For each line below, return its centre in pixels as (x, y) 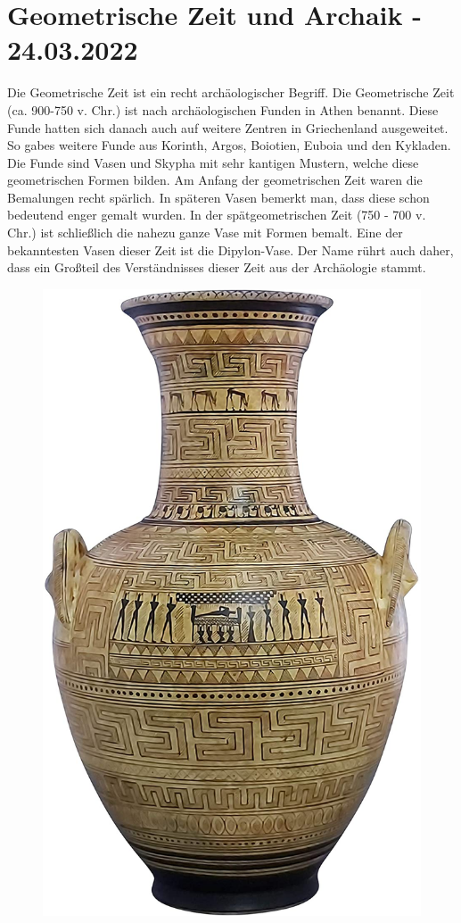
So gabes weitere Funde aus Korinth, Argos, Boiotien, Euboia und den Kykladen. (229, 145)
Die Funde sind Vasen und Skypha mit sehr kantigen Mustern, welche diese (213, 162)
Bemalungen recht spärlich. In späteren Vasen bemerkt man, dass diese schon (218, 197)
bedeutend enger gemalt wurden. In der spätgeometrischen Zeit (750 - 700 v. (217, 215)
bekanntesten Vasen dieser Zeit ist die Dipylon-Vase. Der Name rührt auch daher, (230, 249)
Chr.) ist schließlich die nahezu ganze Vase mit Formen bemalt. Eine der (205, 233)
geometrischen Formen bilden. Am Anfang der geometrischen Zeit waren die (215, 180)
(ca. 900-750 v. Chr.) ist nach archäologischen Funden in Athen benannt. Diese (223, 109)
